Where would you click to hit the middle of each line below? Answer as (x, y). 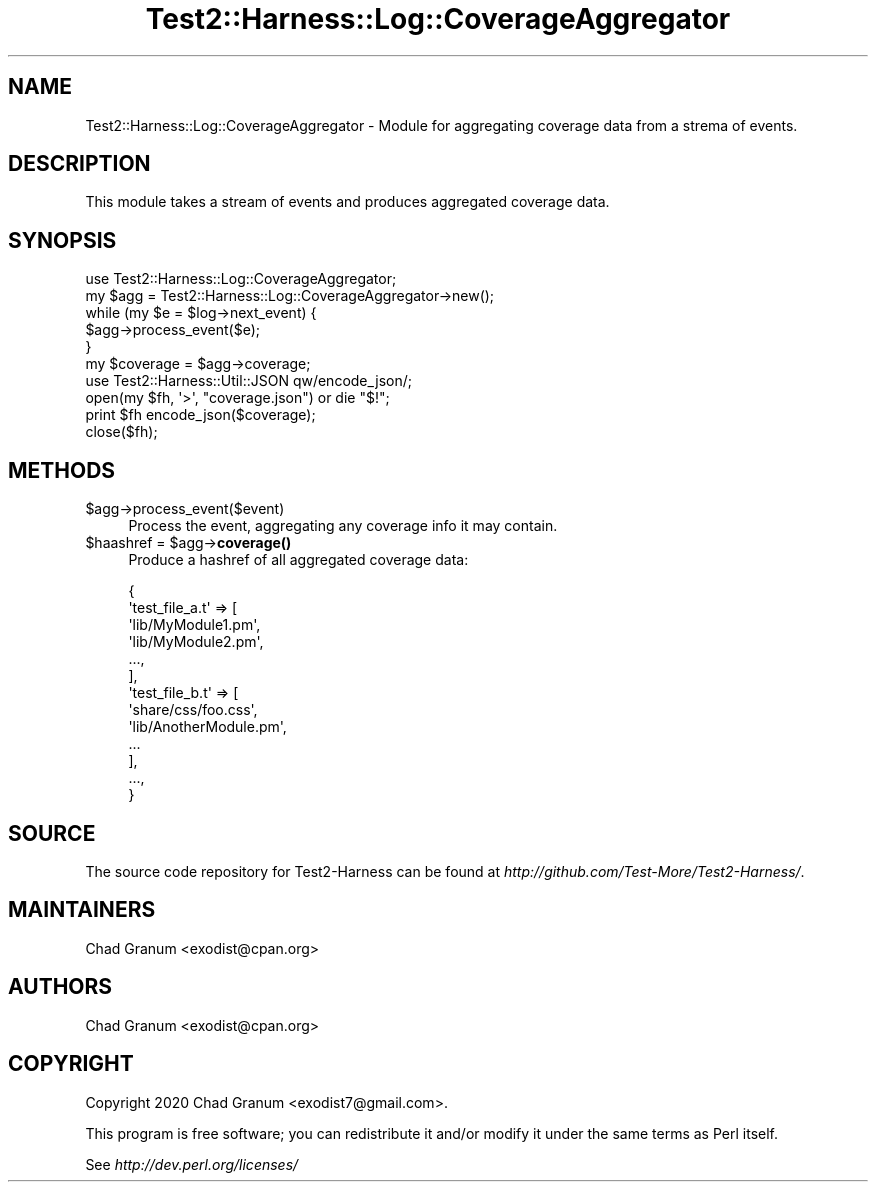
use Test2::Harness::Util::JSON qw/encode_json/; (248, 381)
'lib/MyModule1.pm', (194, 625)
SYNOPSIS (62, 240)
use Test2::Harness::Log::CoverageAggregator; (241, 279)
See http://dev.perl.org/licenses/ (192, 1164)
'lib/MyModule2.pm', (196, 642)
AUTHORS (60, 987)
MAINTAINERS (82, 910)
